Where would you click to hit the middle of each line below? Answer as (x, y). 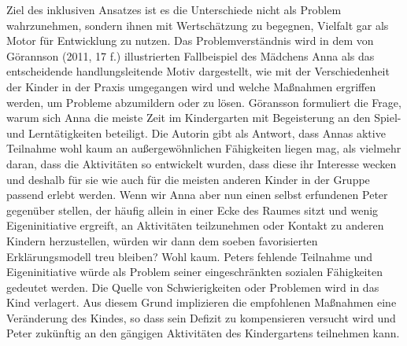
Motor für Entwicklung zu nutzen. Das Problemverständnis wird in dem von (190, 40)
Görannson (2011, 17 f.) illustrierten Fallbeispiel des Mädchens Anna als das (191, 55)
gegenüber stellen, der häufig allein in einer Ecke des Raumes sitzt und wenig (192, 210)
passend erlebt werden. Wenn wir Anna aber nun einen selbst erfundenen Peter (197, 195)
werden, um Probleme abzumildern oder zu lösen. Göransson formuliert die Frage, (204, 102)
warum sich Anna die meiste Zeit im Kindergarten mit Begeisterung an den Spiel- (204, 118)
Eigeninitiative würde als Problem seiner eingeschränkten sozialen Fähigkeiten (194, 272)
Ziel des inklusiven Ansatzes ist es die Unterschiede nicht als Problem (174, 9)
